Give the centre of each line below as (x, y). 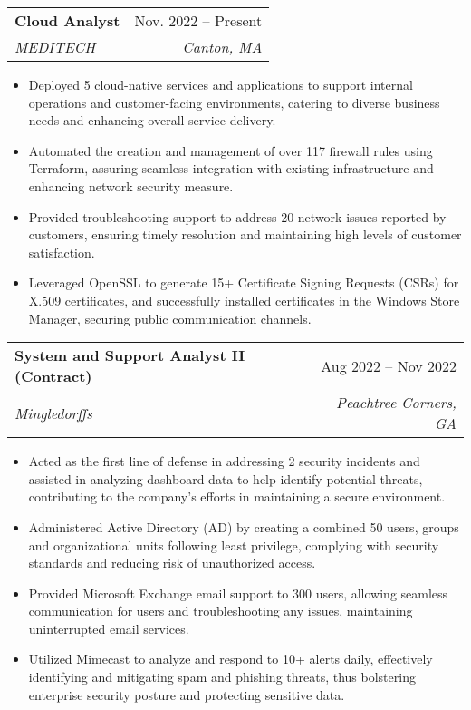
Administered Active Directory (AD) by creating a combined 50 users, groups (244, 526)
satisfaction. (62, 252)
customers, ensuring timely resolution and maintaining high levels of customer (245, 234)
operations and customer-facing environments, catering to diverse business (234, 102)
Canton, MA (222, 47)
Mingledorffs (53, 413)
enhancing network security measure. (131, 185)
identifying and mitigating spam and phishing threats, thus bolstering (222, 677)
